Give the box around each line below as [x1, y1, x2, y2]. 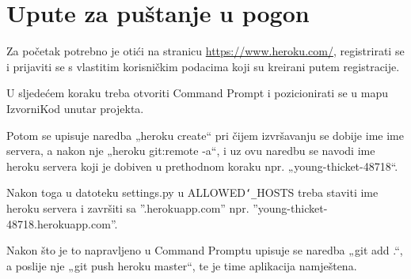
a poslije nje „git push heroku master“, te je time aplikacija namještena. [6, 257, 357, 273]
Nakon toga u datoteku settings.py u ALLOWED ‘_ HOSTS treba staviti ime [6, 184, 379, 201]
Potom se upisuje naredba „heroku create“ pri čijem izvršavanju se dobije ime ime [6, 126, 404, 143]
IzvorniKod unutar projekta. [6, 100, 144, 116]
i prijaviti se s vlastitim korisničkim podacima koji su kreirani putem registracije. [6, 58, 400, 74]
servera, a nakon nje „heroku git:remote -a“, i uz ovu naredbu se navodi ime [6, 142, 375, 159]
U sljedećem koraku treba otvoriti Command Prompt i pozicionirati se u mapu [6, 85, 388, 101]
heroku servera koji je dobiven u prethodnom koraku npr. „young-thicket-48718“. [6, 157, 398, 174]
